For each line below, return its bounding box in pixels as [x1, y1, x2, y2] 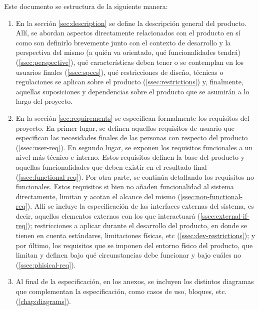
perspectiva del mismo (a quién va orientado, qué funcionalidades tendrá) [15, 47, 240, 57]
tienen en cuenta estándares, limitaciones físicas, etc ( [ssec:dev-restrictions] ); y [15, 230, 255, 241]
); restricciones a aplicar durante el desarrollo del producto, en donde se [27, 220, 247, 231]
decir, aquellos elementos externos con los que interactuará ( [15, 210, 200, 221]
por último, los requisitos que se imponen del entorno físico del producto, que [15, 240, 253, 250]
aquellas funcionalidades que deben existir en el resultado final [15, 161, 207, 172]
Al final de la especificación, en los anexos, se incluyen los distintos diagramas [15, 276, 254, 287]
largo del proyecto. [15, 96, 73, 106]
